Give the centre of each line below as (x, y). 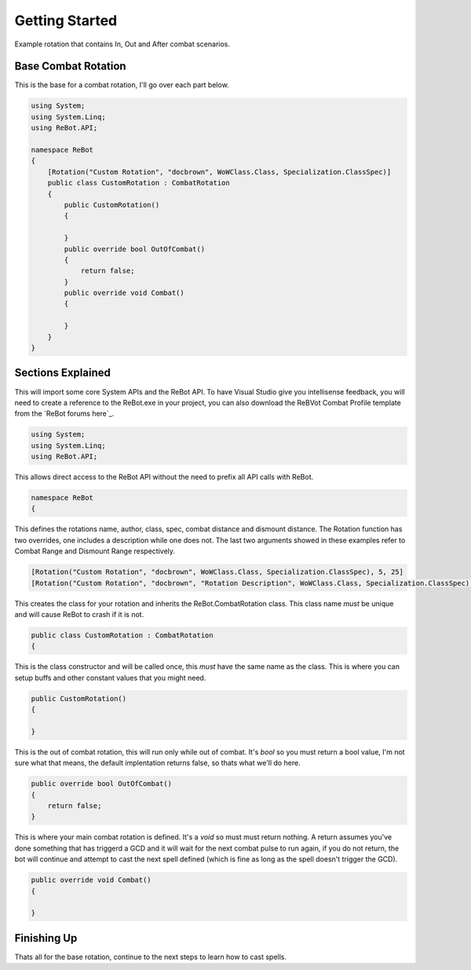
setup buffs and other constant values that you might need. (110, 678)
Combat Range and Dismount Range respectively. (95, 551)
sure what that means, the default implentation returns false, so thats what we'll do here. (158, 763)
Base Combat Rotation (70, 66)
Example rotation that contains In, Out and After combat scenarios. (122, 44)
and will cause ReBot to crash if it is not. (79, 614)
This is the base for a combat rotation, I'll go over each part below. (122, 85)
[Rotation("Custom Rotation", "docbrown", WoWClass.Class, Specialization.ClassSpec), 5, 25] (217, 572)
